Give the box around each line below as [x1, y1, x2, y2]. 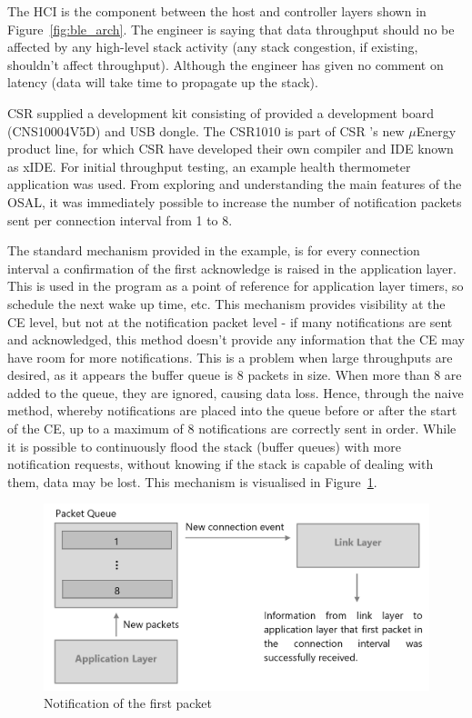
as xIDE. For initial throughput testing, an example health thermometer [7, 156, 411, 175]
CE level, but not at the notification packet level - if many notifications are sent [7, 312, 453, 331]
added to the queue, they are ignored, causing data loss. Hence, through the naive [7, 383, 464, 402]
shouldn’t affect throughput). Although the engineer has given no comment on [7, 55, 444, 74]
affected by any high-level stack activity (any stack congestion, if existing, [7, 37, 418, 56]
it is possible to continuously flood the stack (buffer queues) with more [7, 436, 401, 455]
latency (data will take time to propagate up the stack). [7, 73, 318, 92]
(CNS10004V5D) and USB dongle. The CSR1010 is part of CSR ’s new [7, 121, 405, 140]
